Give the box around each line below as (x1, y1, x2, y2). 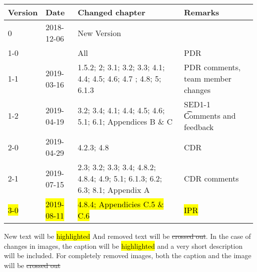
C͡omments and (184, 110, 236, 121)
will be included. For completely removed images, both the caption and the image (4, 250, 252, 261)
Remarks (184, 6, 219, 18)
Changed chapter (78, 6, 146, 18)
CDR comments (184, 173, 239, 184)
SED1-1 (184, 98, 211, 110)
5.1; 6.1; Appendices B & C (78, 115, 172, 127)
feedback (184, 121, 214, 133)
